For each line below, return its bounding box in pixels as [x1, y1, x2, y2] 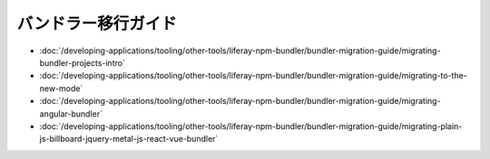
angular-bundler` [39, 108, 103, 119]
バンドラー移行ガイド [16, 14, 177, 33]
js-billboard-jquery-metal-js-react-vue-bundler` [39, 134, 219, 145]
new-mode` [39, 82, 83, 94]
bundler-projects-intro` [39, 57, 126, 68]
